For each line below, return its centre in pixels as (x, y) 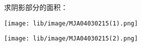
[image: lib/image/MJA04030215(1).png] (71, 23)
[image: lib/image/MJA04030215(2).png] (71, 39)
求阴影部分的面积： (36, 7)
